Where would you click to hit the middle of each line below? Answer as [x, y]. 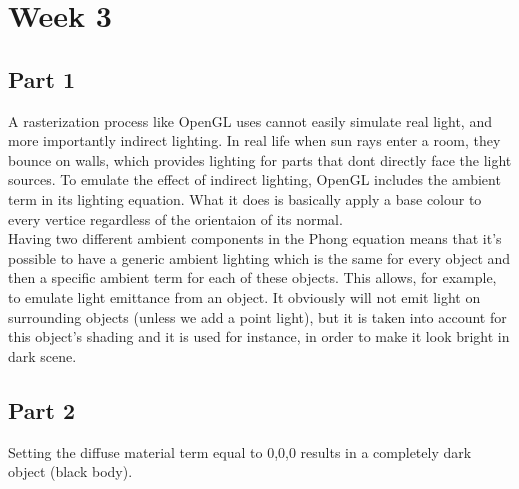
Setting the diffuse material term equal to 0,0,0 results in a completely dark [240, 451]
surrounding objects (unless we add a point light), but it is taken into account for [257, 316]
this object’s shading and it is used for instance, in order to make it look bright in [259, 336]
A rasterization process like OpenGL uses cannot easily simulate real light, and [250, 120]
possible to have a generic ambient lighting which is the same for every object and [259, 257]
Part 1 [42, 78]
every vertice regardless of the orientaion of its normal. [175, 218]
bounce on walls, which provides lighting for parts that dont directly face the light [260, 159]
